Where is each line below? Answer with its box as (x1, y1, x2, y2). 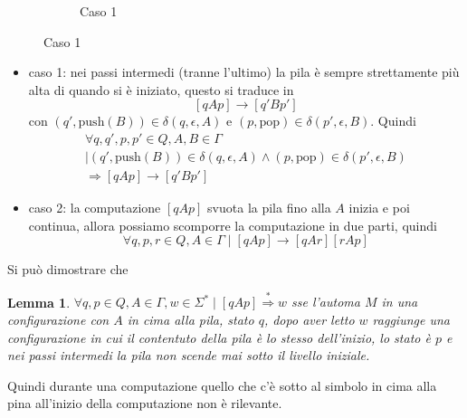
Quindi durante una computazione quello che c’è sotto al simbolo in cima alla (7, 375, 437, 394)
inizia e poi (348, 198, 410, 217)
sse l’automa (291, 292, 360, 311)
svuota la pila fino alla (207, 198, 331, 217)
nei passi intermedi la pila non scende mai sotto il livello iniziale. (7, 346, 370, 365)
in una (381, 292, 418, 311)
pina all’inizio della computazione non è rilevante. (7, 394, 282, 413)
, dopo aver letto (263, 309, 355, 328)
